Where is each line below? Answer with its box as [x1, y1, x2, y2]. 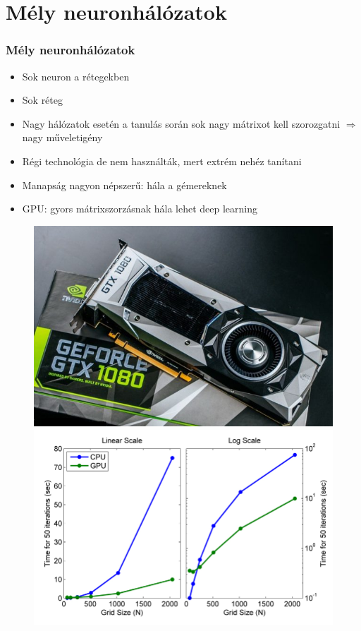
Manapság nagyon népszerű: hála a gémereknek [22, 177, 227, 192]
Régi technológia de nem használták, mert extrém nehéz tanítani [22, 153, 302, 168]
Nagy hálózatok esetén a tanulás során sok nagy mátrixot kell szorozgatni [22, 116, 341, 131]
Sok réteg [22, 92, 63, 107]
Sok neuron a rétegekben [22, 68, 130, 83]
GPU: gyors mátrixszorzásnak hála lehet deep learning [22, 201, 257, 216]
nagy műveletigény [22, 130, 103, 145]
